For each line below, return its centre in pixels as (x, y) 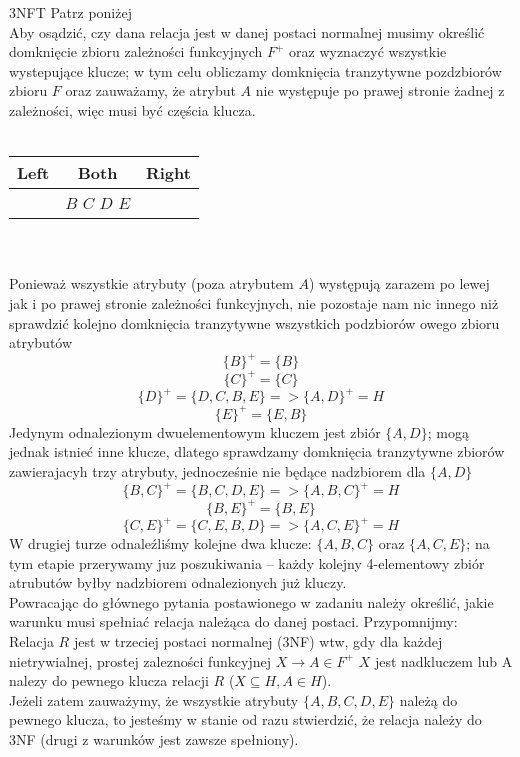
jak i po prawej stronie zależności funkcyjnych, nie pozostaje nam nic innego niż (254, 302)
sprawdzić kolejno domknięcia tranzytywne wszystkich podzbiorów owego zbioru (254, 322)
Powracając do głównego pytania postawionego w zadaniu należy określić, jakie (251, 601)
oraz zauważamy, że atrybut (150, 90)
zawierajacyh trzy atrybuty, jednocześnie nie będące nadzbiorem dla (217, 470)
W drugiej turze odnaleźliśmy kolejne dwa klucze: (160, 543)
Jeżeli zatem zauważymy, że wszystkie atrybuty (154, 699)
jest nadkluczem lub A (443, 660)
